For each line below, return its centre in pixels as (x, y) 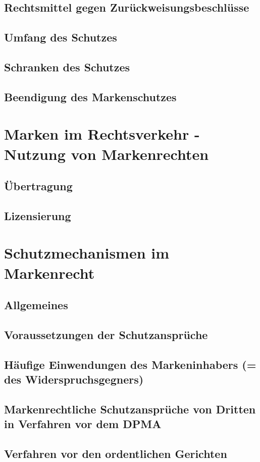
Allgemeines (36, 305)
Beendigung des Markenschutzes (90, 96)
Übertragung (38, 186)
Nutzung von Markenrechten (107, 154)
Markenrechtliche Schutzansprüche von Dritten (130, 409)
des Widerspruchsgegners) (74, 379)
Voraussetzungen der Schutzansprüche (106, 334)
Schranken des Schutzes (67, 67)
